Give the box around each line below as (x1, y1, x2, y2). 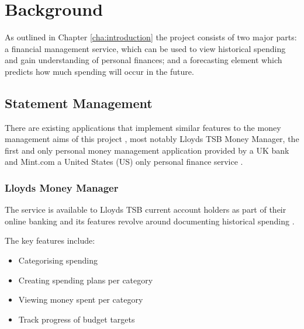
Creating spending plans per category (18, 273, 153, 286)
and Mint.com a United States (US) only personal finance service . (5, 155, 243, 168)
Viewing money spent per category (18, 293, 143, 306)
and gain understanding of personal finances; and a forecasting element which (5, 54, 282, 66)
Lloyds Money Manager (5, 181, 119, 195)
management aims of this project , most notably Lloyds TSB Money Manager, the (5, 133, 299, 145)
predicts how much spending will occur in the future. (5, 65, 194, 77)
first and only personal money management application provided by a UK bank (5, 144, 289, 156)
